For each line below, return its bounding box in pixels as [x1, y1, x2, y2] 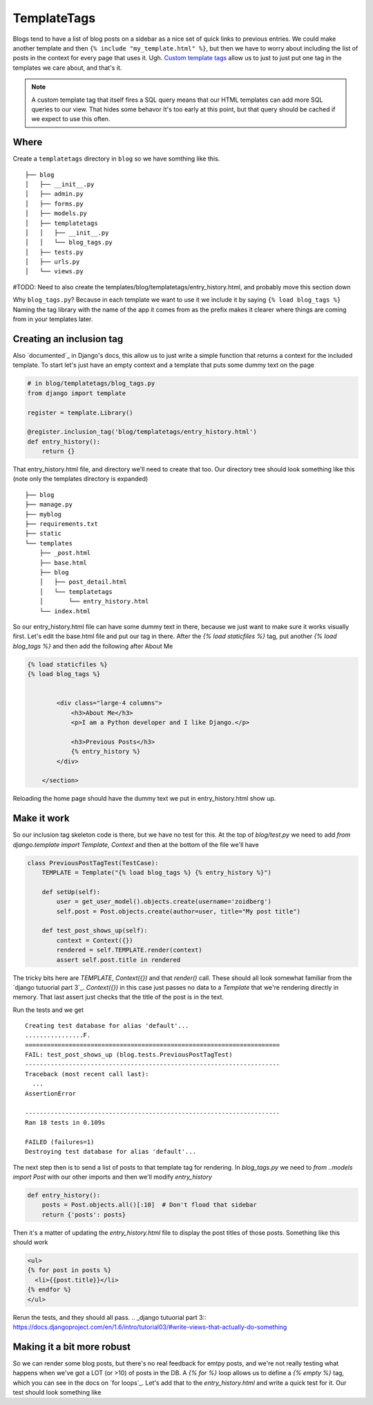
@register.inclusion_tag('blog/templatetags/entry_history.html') [27, 428, 257, 436]
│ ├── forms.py [25, 199, 84, 208]
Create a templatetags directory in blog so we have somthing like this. [12, 154, 220, 163]
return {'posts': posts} [41, 1211, 126, 1218]
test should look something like [12, 1388, 102, 1397]
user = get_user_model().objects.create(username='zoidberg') [56, 898, 272, 906]
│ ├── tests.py [25, 248, 84, 256]
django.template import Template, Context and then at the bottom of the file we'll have [12, 840, 259, 849]
